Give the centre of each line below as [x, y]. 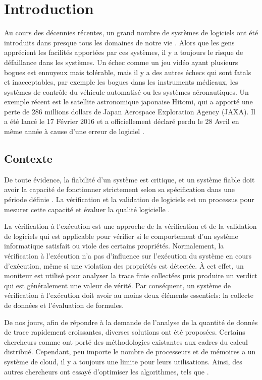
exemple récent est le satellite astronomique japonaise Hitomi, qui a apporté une [128, 102]
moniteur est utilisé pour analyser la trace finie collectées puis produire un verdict [131, 275]
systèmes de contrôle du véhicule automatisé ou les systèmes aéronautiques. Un [126, 91]
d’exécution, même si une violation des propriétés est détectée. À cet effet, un [124, 265]
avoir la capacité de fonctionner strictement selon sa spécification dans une [120, 189]
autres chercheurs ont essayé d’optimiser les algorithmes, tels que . [107, 371]
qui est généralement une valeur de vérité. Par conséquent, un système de [117, 285]
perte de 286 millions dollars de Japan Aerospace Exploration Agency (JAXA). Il [130, 111]
